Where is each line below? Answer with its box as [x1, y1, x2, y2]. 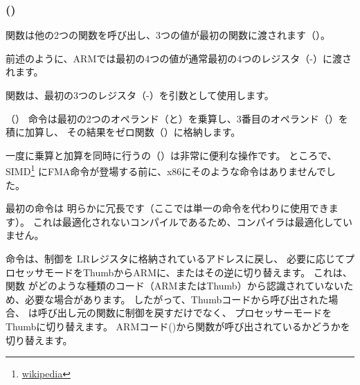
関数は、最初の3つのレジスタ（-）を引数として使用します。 [6, 88, 274, 102]
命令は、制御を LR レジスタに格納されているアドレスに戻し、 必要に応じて [6, 251, 345, 265]
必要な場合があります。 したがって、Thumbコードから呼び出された [24, 292, 329, 306]
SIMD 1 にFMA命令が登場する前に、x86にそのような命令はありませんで [6, 162, 326, 179]
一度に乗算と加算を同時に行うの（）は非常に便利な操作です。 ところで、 [6, 147, 337, 162]
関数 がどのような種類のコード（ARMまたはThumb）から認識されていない [6, 278, 344, 293]
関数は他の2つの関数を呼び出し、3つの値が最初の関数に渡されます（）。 [6, 28, 330, 42]
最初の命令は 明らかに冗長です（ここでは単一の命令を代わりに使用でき [6, 201, 329, 215]
